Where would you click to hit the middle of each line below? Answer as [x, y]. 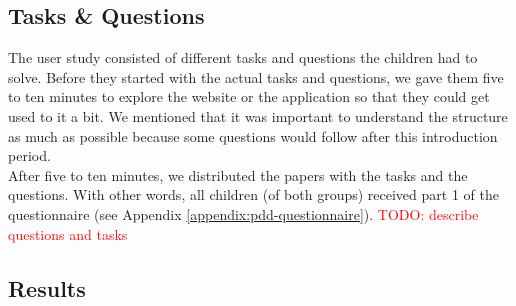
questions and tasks [68, 233]
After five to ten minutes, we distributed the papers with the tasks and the [238, 174]
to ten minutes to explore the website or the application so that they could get [249, 96]
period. [29, 155]
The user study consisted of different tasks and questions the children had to [243, 57]
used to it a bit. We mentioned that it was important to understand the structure [258, 115]
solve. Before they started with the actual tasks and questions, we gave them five [256, 76]
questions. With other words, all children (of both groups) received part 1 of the [253, 194]
